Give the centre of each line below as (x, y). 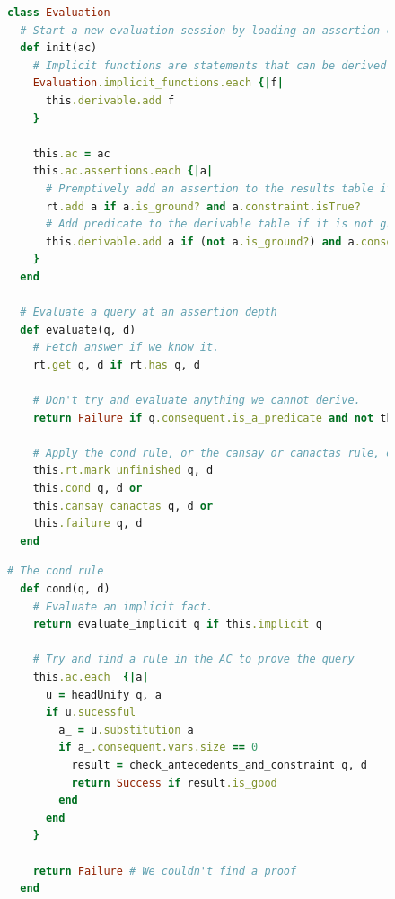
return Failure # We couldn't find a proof (165, 871)
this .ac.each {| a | (91, 676)
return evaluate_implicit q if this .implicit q (177, 624)
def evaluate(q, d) (78, 329)
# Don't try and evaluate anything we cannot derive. (197, 401)
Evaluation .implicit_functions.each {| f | (158, 83)
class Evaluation (59, 13)
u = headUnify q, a (103, 694)
